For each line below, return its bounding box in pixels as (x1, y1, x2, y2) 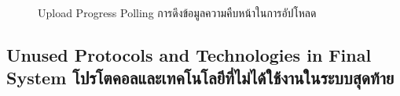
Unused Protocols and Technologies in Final (6, 42, 372, 66)
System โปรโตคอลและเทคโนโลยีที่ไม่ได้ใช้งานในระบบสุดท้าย (6, 66, 394, 90)
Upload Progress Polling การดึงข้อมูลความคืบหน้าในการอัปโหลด (38, 5, 317, 20)
